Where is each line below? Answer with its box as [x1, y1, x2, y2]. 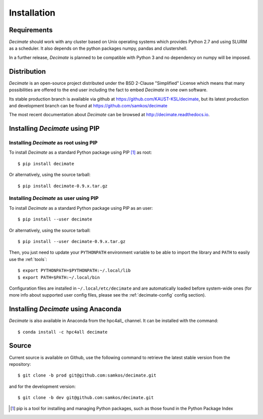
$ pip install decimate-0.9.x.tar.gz [18, 183, 108, 189]
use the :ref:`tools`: [9, 256, 47, 262]
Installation [9, 7, 56, 18]
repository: [9, 361, 31, 367]
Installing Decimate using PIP [9, 124, 100, 133]
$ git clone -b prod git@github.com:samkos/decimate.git [18, 373, 157, 378]
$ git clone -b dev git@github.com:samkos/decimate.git [18, 395, 154, 400]
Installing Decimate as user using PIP [9, 195, 99, 202]
